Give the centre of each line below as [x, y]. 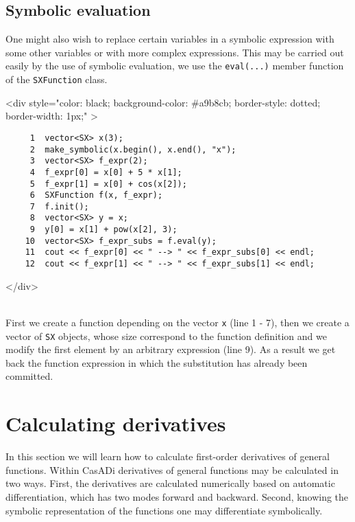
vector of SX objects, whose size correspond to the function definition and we [166, 336]
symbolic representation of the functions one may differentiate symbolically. [164, 510]
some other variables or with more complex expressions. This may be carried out [175, 52]
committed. [29, 376]
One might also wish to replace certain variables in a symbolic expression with [170, 39]
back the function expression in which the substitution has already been [157, 362]
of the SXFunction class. [57, 79]
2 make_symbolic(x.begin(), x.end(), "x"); [133, 149]
